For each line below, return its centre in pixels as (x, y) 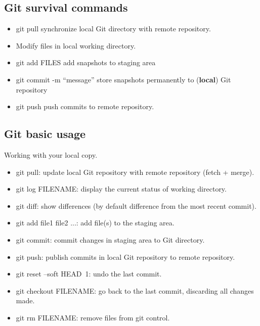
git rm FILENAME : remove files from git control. (93, 317)
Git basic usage (45, 134)
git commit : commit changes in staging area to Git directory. (110, 239)
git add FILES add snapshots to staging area (86, 62)
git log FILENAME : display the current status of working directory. (121, 189)
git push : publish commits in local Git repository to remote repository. (125, 257)
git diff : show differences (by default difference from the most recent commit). (136, 205)
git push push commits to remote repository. (85, 106)
